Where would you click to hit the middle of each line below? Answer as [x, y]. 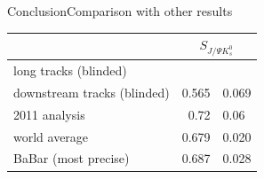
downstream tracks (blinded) [92, 92]
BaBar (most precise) [72, 158]
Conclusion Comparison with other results [120, 11]
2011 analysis [49, 114]
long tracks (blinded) [70, 70]
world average [51, 136]
